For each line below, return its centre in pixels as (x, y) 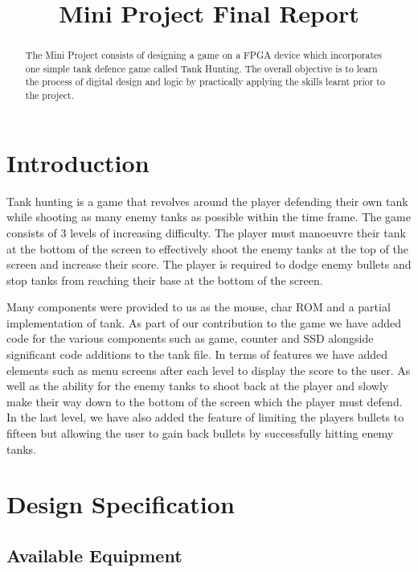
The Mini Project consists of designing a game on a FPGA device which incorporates (204, 55)
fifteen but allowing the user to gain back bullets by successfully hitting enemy (200, 433)
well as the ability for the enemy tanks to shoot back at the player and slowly (198, 386)
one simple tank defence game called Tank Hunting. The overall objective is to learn (201, 68)
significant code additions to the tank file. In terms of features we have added (197, 354)
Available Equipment (94, 555)
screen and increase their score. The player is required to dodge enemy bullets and (209, 264)
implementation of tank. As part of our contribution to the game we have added (204, 322)
